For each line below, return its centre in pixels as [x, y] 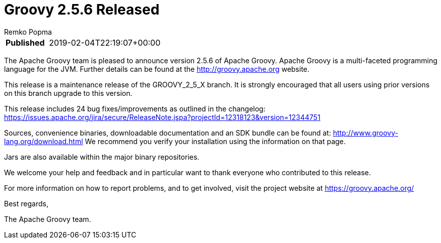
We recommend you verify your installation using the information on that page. [215, 141]
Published [25, 42]
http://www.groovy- [365, 133]
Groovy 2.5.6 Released [82, 10]
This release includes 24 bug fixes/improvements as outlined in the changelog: [135, 108]
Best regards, [26, 203]
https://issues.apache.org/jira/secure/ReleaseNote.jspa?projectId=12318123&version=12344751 [162, 117]
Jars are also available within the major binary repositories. [102, 157]
